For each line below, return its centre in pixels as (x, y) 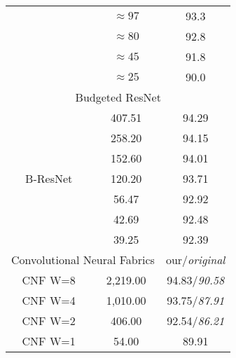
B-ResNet (49, 178)
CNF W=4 (49, 300)
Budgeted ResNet (118, 97)
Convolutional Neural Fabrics (83, 260)
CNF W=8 (49, 280)
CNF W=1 (49, 341)
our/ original (195, 260)
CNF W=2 (49, 321)
